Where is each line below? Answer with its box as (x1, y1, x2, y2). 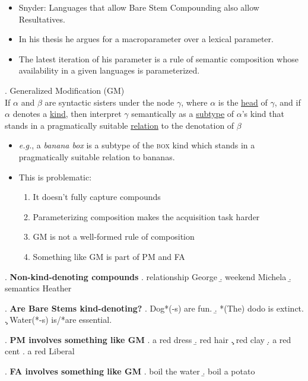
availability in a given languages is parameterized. (18, 64, 200, 77)
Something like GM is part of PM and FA (33, 250, 185, 262)
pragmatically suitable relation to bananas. (18, 150, 175, 163)
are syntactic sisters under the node (45, 96, 174, 108)
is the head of (218, 96, 268, 108)
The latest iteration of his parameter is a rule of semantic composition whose (18, 52, 299, 65)
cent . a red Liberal (5, 345, 75, 357)
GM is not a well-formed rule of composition (33, 230, 195, 243)
